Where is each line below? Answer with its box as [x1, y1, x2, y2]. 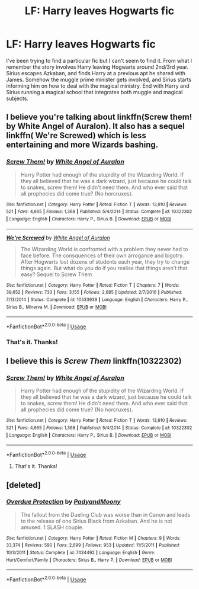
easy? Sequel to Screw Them [20, 271, 92, 278]
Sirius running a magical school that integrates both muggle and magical [6, 88, 183, 95]
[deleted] [6, 480, 41, 490]
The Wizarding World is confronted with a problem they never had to [20, 245, 188, 252]
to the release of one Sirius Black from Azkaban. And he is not [20, 517, 173, 524]
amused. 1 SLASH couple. [20, 523, 84, 531]
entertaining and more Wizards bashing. [6, 140, 159, 150]
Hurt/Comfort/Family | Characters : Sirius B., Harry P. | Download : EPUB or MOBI [6, 557, 172, 563]
